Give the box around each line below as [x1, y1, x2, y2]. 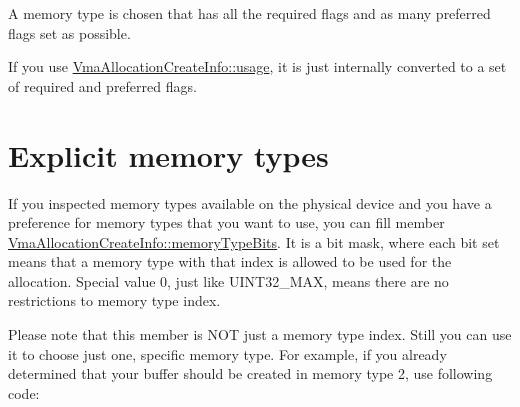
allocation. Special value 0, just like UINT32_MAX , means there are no [8, 270, 449, 291]
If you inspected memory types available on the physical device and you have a [8, 192, 492, 213]
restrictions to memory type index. [8, 290, 221, 311]
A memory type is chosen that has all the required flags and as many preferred [8, 3, 491, 23]
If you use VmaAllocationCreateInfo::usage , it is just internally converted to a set [8, 56, 507, 77]
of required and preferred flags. [8, 75, 197, 96]
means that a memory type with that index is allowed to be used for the [8, 251, 452, 272]
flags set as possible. [8, 22, 131, 43]
